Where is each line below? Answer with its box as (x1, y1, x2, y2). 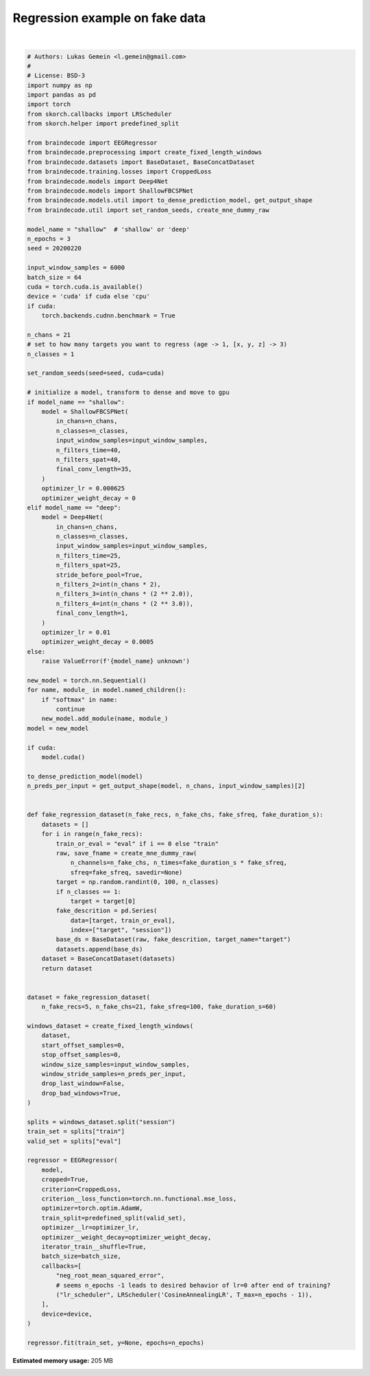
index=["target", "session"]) (70, 926, 172, 934)
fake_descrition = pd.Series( (56, 907, 158, 915)
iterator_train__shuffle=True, (41, 1242, 147, 1250)
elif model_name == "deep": (27, 503, 121, 511)
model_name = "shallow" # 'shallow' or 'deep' (27, 225, 190, 233)
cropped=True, (41, 1176, 89, 1183)
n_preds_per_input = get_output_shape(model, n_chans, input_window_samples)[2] (27, 782, 306, 790)
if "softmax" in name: (41, 696, 118, 703)
